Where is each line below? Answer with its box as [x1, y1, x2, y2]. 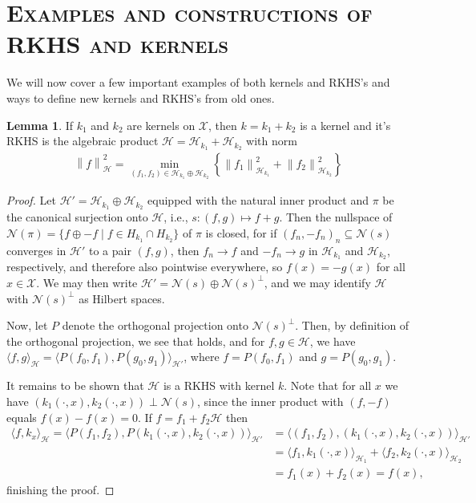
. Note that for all [284, 377, 372, 394]
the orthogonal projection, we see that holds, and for [6, 332, 265, 349]
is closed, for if [205, 224, 277, 241]
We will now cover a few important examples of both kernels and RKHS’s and [6, 74, 390, 91]
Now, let [6, 317, 48, 334]
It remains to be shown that [6, 377, 144, 394]
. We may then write [36, 274, 138, 290]
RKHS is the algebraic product [6, 132, 159, 149]
